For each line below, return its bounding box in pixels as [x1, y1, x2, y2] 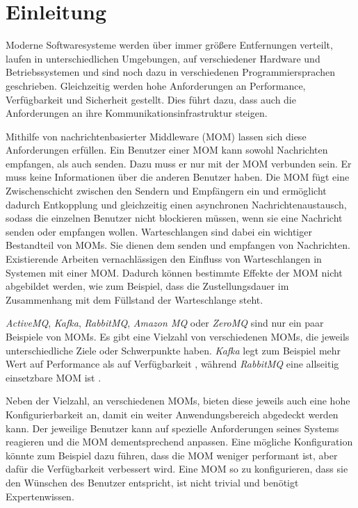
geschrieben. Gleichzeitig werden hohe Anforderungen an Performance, [6, 78, 306, 92]
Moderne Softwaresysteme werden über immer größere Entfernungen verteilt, [6, 38, 333, 52]
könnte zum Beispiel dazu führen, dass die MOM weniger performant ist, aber [6, 448, 338, 462]
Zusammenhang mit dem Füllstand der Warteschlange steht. [6, 292, 263, 306]
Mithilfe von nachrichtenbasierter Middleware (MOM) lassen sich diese [6, 129, 307, 143]
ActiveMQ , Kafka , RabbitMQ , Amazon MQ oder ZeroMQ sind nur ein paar [6, 316, 324, 330]
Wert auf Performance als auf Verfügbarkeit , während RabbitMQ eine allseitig [6, 357, 339, 371]
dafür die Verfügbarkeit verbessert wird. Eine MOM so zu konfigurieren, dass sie [6, 461, 348, 476]
